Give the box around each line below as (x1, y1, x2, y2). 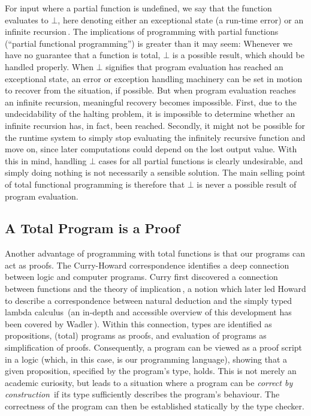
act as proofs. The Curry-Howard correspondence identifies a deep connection (5, 258, 289, 271)
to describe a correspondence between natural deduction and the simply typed (5, 294, 292, 306)
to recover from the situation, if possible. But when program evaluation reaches (5, 84, 296, 97)
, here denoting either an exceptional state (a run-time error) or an (58, 13, 304, 26)
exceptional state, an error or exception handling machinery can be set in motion (5, 72, 303, 85)
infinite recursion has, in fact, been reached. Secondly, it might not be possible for (5, 119, 306, 131)
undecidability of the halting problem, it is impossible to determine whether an (5, 107, 295, 120)
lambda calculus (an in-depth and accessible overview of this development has (5, 306, 292, 318)
